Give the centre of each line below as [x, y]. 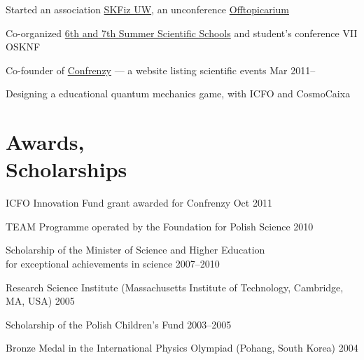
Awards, [45, 142]
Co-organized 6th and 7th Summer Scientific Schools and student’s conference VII [182, 33]
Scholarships [66, 169]
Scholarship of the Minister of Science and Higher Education [135, 250]
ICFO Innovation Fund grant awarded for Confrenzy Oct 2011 [139, 203]
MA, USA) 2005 [40, 301]
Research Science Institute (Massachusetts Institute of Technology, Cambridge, [175, 287]
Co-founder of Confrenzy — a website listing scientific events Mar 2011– [161, 70]
